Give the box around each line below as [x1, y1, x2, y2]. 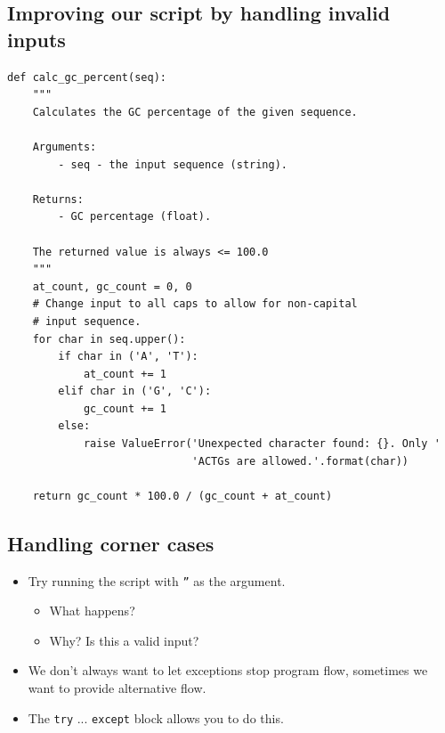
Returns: [32, 192, 84, 206]
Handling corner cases [7, 529, 214, 557]
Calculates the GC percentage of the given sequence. [32, 105, 358, 118]
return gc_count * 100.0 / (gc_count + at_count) [32, 489, 333, 502]
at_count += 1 [83, 367, 166, 380]
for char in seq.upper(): [32, 332, 186, 346]
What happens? [49, 601, 135, 620]
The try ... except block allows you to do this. [28, 708, 284, 727]
